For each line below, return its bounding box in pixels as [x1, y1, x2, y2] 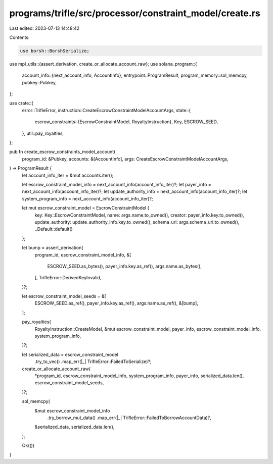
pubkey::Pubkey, [22, 79, 57, 85]
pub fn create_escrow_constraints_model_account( [9, 149, 116, 155]
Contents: [9, 34, 30, 40]
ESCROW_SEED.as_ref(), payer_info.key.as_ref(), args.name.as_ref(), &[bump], [34, 300, 198, 306]
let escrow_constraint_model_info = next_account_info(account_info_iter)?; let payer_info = [22, 181, 212, 187]
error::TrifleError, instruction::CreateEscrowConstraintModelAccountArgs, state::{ [22, 107, 191, 113]
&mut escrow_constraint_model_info [34, 407, 110, 414]
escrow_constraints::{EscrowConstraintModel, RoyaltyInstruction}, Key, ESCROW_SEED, [34, 119, 218, 125]
